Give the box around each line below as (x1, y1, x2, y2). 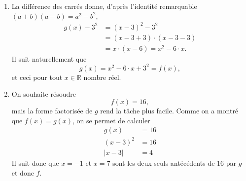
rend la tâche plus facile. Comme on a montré (100, 106, 239, 116)
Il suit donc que (11, 157, 59, 168)
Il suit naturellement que (11, 53, 87, 64)
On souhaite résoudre (11, 88, 76, 99)
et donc (11, 167, 34, 178)
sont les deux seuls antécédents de (112, 157, 215, 168)
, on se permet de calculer (72, 115, 150, 125)
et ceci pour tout (11, 72, 63, 82)
